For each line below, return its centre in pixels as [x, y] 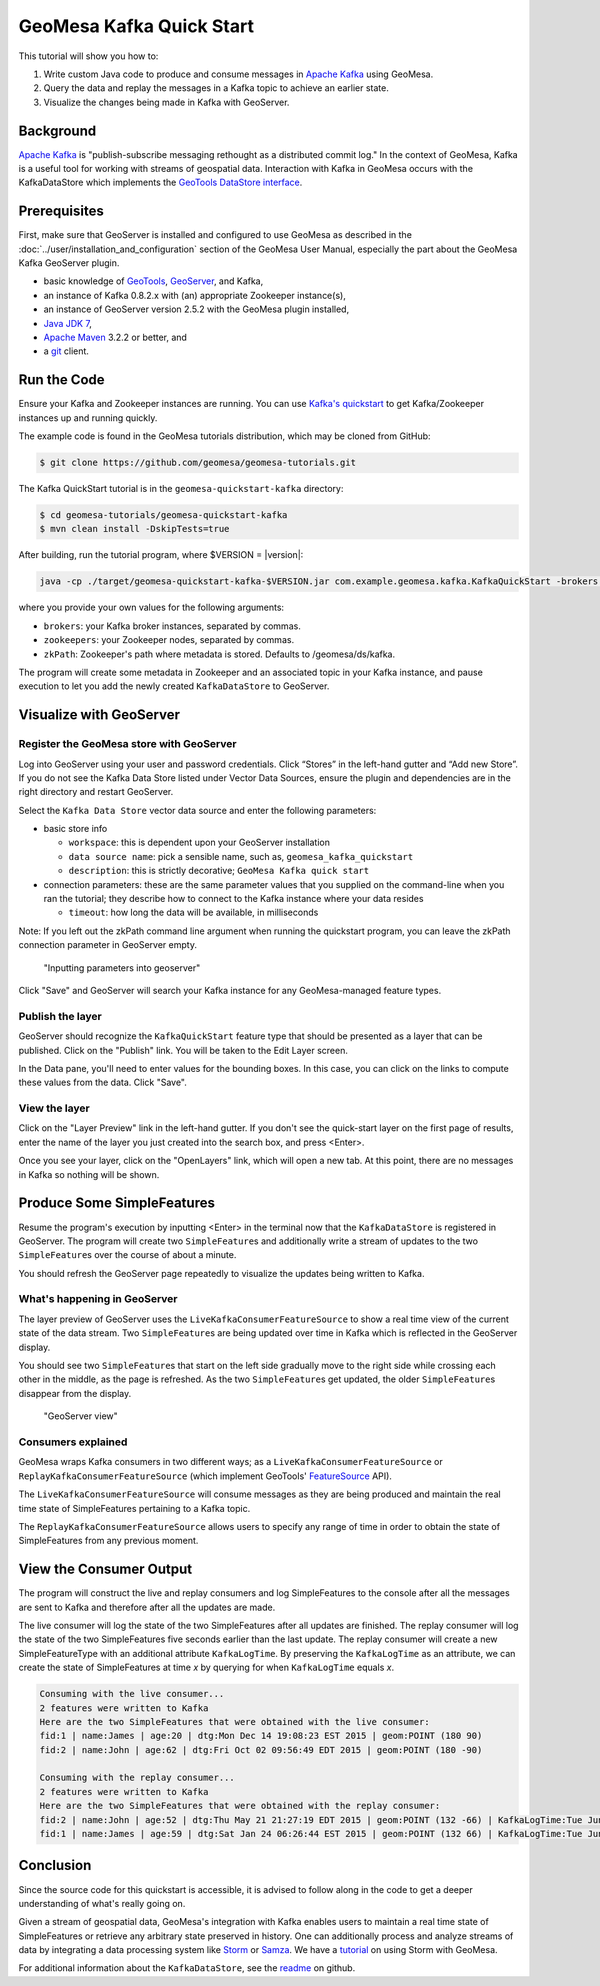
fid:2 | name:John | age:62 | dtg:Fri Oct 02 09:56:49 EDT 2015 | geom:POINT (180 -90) [261, 1749]
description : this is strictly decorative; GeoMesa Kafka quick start [219, 871]
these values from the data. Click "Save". [102, 1082]
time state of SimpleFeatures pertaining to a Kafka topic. [134, 1508]
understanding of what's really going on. [102, 1903]
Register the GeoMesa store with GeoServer [127, 744]
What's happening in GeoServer [98, 1299]
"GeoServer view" [81, 1416]
